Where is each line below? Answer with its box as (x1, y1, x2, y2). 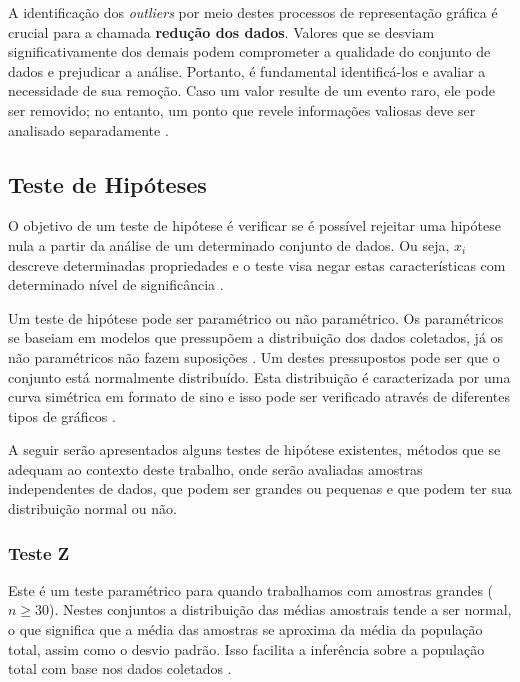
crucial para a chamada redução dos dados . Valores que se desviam (8, 21, 435, 42)
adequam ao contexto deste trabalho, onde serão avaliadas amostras (8, 458, 423, 479)
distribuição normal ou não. (8, 498, 177, 519)
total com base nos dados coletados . (8, 658, 232, 679)
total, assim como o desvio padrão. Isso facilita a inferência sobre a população (8, 638, 485, 659)
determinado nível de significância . (8, 274, 224, 295)
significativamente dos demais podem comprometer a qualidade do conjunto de (8, 41, 491, 62)
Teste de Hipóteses (8, 168, 207, 199)
